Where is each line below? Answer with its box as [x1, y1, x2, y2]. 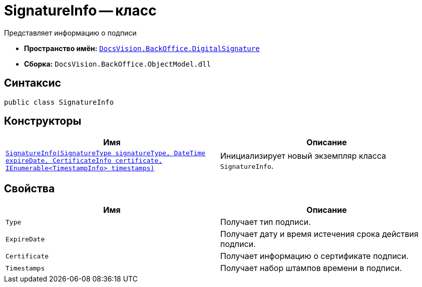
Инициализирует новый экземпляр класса [220, 150, 386, 161]
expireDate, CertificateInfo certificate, [6, 157, 163, 165]
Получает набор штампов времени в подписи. [220, 263, 402, 273]
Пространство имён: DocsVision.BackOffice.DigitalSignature [24, 44, 260, 53]
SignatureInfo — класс [4, 2, 157, 19]
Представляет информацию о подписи [4, 28, 137, 37]
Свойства [4, 182, 55, 195]
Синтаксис [4, 77, 61, 90]
